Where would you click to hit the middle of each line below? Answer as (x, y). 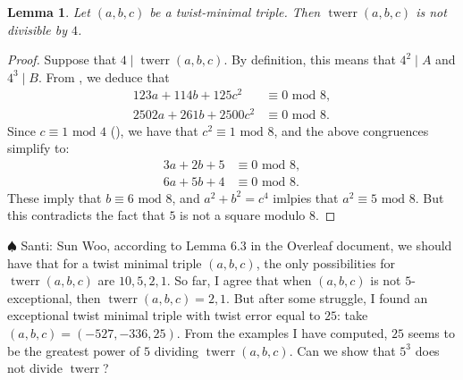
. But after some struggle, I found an (327, 297)
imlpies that (306, 197)
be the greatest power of (74, 350)
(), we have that (154, 130)
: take (352, 315)
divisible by (37, 29)
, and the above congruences (351, 130)
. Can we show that (342, 350)
